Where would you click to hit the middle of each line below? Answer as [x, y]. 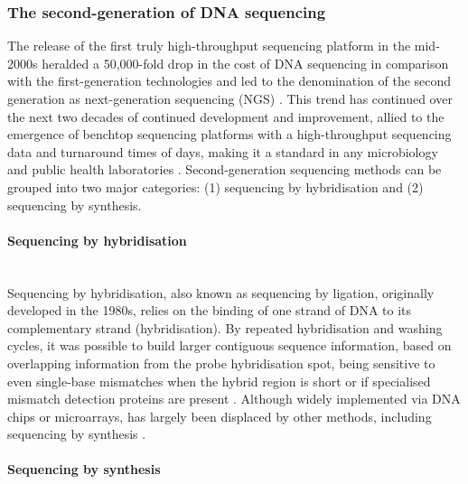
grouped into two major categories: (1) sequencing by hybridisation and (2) [215, 186]
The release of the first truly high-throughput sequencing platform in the [209, 46]
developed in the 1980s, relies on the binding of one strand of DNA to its [210, 310]
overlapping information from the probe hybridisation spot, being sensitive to [221, 363]
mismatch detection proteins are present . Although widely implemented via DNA [234, 399]
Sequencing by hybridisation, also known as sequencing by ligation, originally [221, 292]
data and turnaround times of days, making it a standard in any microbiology [223, 151]
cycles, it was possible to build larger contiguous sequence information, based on [229, 345]
